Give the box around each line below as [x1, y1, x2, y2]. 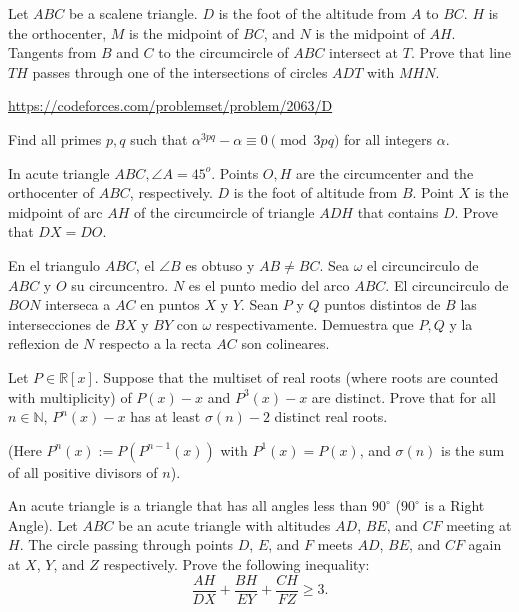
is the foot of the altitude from [218, 3, 407, 23]
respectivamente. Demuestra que [215, 313, 414, 334]
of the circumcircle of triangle [134, 201, 315, 222]
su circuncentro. [71, 274, 169, 295]
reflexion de [8, 333, 79, 354]
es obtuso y [185, 254, 255, 275]
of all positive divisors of [8, 461, 158, 482]
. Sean [240, 294, 279, 315]
